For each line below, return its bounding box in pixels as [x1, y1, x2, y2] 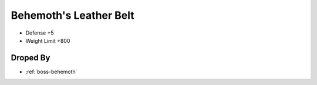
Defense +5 [25, 29, 54, 36]
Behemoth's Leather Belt [11, 9, 134, 22]
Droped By [11, 53, 50, 63]
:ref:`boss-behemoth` [25, 68, 77, 75]
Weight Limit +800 [25, 37, 70, 44]
